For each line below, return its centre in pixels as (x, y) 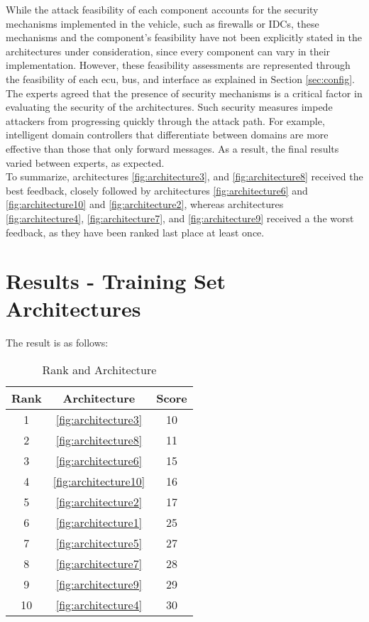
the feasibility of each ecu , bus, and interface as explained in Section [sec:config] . (180, 78)
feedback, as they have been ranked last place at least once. (135, 232)
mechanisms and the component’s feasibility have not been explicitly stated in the (184, 37)
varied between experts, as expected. (85, 162)
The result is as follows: (57, 343)
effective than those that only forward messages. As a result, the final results (172, 148)
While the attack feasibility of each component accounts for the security (162, 9)
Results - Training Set (116, 281)
